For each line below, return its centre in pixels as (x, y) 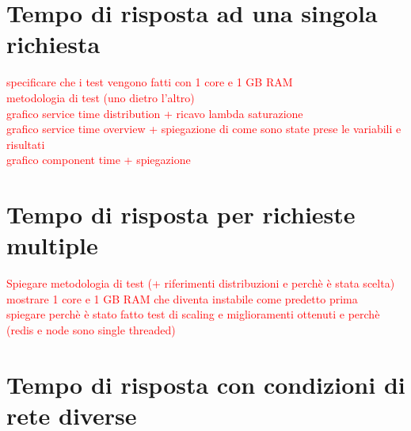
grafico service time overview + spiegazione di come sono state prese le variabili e (204, 129)
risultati (26, 144)
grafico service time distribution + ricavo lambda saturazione (155, 113)
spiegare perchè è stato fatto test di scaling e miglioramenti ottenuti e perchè (193, 314)
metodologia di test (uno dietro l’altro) (101, 97)
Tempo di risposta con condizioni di (206, 384)
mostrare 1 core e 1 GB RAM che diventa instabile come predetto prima (182, 298)
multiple (52, 245)
